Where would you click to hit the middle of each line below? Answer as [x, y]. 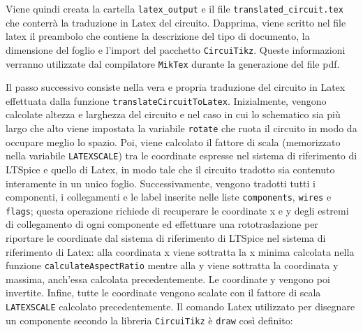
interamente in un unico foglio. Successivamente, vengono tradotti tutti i [161, 183]
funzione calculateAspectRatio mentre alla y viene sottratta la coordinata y [172, 265]
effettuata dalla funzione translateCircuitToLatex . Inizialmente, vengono [166, 100]
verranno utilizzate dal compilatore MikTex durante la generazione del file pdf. [173, 63]
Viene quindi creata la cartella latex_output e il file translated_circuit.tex [175, 8]
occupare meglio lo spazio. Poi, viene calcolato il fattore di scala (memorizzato [173, 142]
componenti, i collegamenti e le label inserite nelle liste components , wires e [169, 197]
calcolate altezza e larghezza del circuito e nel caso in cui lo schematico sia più [173, 114]
